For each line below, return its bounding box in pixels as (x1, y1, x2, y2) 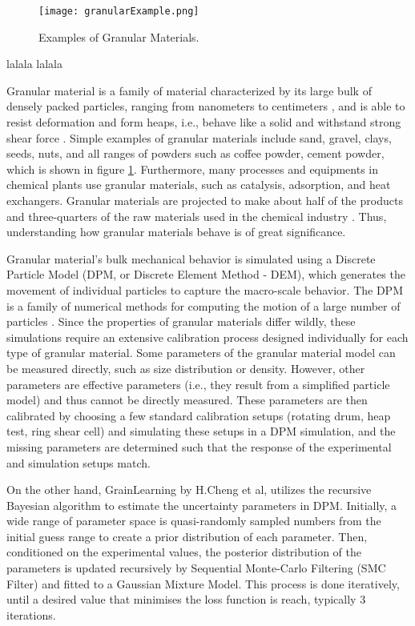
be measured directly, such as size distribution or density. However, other (6, 359, 365, 376)
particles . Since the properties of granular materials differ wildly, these (6, 313, 356, 330)
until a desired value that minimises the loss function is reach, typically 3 (6, 591, 366, 608)
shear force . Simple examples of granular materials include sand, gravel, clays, (6, 129, 392, 146)
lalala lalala (6, 55, 63, 72)
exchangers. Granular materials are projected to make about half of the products (6, 192, 403, 208)
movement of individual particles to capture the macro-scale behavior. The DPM (6, 281, 403, 298)
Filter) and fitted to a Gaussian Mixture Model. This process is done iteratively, (6, 575, 400, 592)
